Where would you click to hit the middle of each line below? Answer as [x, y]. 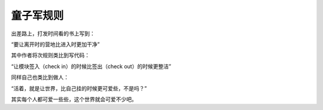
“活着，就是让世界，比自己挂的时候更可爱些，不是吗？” [79, 88]
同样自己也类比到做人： [40, 77]
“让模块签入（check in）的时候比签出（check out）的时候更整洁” [91, 66]
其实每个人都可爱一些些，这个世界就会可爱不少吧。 [74, 99]
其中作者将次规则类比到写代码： [50, 55]
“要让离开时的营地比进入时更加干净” [55, 44]
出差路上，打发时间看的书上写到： [53, 33]
